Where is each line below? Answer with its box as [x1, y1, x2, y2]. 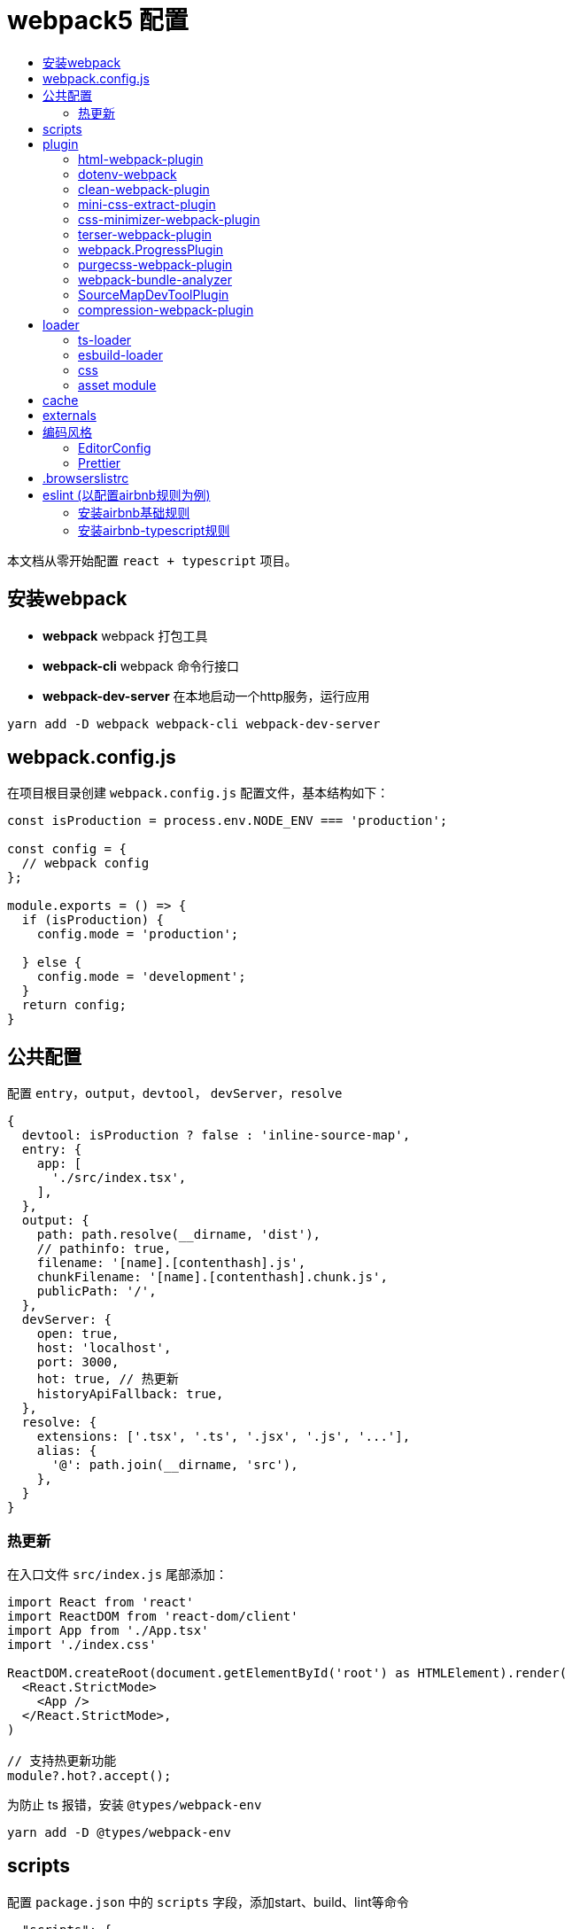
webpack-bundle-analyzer [78, 271, 232, 287]
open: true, [36, 1326, 120, 1342]
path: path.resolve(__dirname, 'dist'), [36, 1227, 321, 1242]
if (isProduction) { [21, 913, 165, 928]
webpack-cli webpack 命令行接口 [43, 657, 239, 673]
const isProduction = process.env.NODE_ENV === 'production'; [7, 813, 448, 828]
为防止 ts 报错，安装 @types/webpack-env [7, 1797, 262, 1813]
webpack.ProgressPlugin [78, 241, 224, 257]
